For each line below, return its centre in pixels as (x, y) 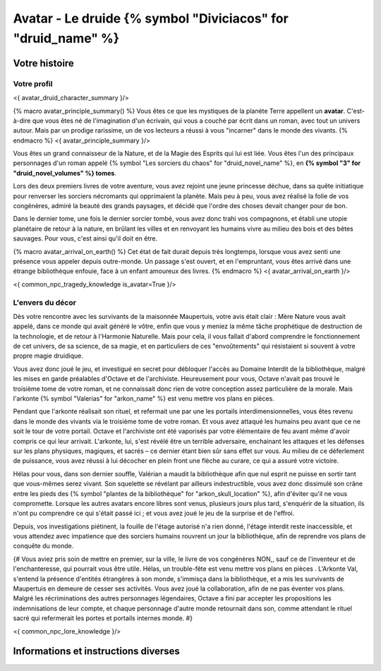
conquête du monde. (43, 546)
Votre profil (33, 83)
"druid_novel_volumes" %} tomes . (65, 173)
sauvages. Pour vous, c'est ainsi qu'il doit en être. (85, 238)
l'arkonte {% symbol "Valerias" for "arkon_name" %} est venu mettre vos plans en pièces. (144, 399)
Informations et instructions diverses (96, 652)
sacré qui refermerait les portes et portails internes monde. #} (103, 618)
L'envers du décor (45, 302)
